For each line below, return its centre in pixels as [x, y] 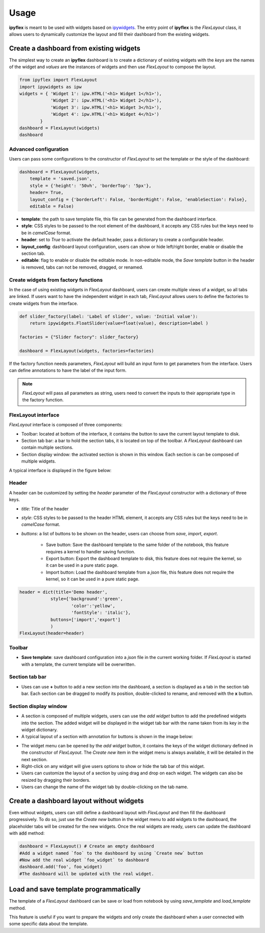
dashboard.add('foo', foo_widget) [61, 867]
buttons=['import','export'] [85, 619]
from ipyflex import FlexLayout [58, 80]
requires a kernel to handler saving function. [91, 551]
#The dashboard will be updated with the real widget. [87, 874]
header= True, [47, 192]
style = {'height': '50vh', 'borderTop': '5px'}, [91, 186]
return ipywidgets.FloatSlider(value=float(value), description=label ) [119, 323]
